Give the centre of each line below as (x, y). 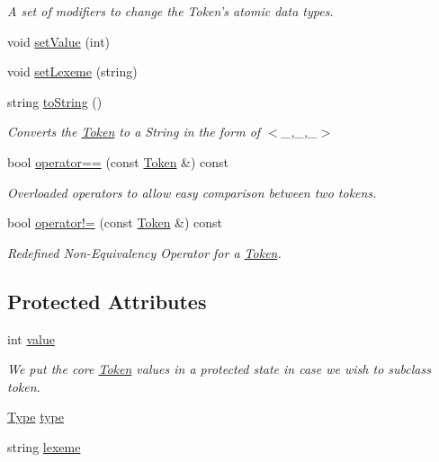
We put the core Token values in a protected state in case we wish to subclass (219, 369)
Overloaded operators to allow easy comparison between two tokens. (192, 192)
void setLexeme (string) (72, 71)
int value (31, 338)
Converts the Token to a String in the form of (134, 132)
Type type (36, 417)
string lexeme (44, 446)
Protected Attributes (107, 301)
